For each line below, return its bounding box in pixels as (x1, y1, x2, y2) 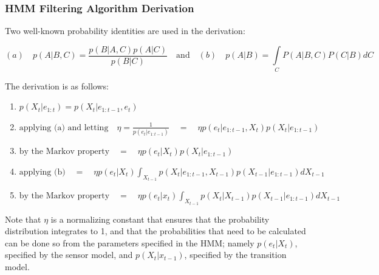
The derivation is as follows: (5, 79, 109, 92)
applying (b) (19, 167, 66, 176)
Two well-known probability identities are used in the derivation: (5, 24, 245, 37)
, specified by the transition (184, 248, 287, 261)
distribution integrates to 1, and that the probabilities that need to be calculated (5, 225, 306, 237)
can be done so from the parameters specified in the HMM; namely (5, 236, 254, 249)
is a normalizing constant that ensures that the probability (50, 212, 270, 225)
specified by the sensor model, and (5, 248, 133, 261)
